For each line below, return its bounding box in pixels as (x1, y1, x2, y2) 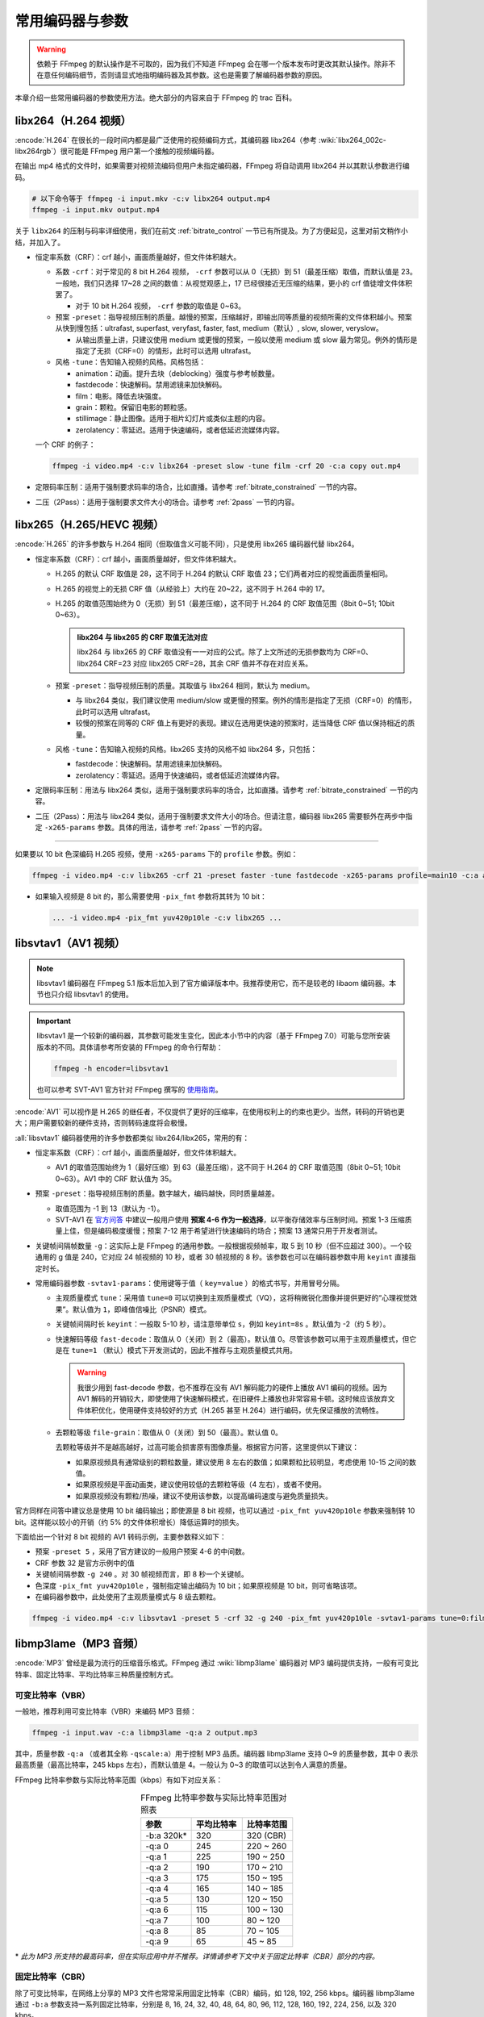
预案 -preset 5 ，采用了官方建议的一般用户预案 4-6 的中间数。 (35, 1547, 249, 1556)
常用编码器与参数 (15, 12, 129, 30)
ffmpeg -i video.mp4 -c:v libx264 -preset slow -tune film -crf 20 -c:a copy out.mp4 (52, 461, 401, 471)
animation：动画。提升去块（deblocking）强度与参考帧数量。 (75, 368, 280, 378)
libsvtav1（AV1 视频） (15, 937, 126, 950)
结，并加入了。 (15, 237, 65, 247)
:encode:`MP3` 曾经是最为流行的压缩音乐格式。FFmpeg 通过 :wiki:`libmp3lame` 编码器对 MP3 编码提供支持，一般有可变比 (15, 1658, 419, 1668)
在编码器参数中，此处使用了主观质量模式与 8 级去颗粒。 (35, 1592, 221, 1601)
